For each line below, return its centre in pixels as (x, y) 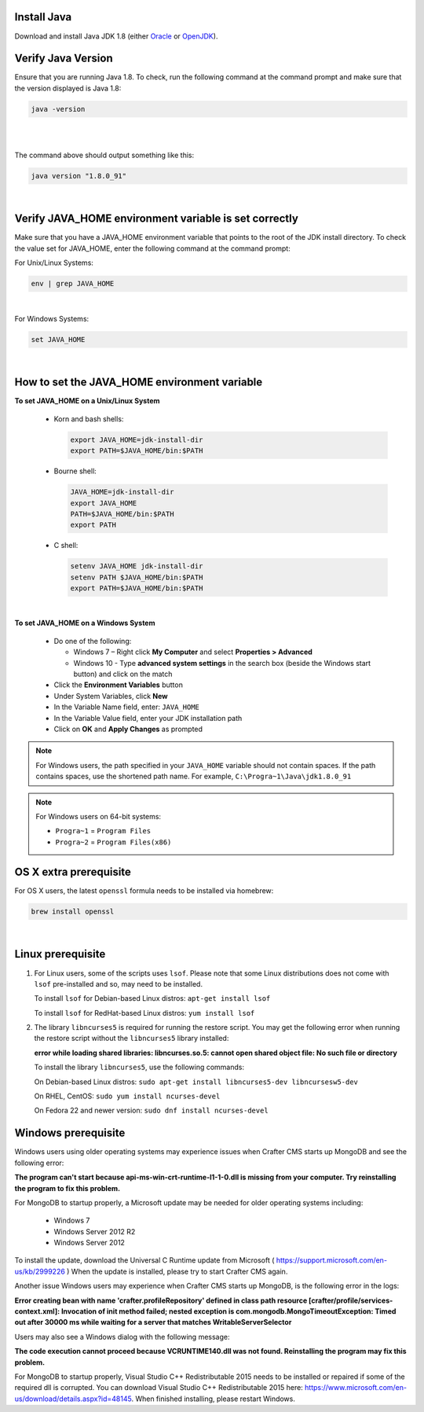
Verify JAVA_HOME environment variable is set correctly (156, 219)
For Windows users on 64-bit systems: (98, 816)
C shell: (66, 546)
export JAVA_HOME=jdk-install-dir (137, 439)
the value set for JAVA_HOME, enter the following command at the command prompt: (152, 248)
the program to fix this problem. (68, 1188)
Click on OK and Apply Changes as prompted (128, 729)
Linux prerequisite (60, 954)
